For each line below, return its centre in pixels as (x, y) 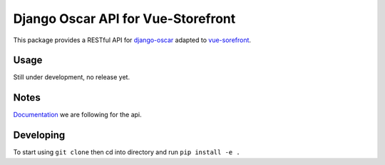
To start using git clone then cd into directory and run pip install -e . (127, 152)
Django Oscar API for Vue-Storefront (124, 19)
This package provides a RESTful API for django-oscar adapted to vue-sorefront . (132, 40)
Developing (39, 135)
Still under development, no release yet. (72, 77)
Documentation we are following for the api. (77, 115)
